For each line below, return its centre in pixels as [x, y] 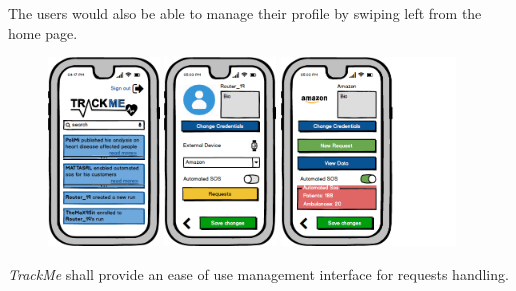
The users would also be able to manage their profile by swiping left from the [245, 13]
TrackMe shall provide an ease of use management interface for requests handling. [258, 273]
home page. [43, 32]
